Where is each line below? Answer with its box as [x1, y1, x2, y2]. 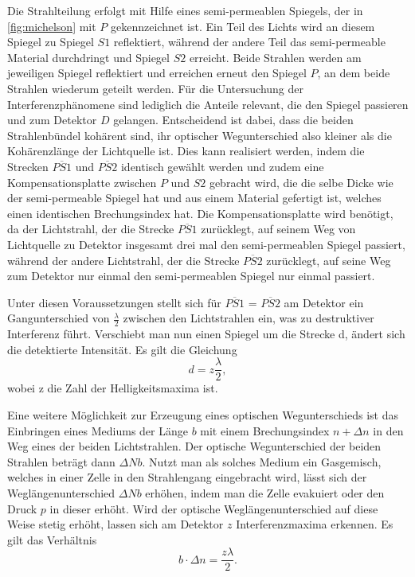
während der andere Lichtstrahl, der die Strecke [7, 251, 240, 268]
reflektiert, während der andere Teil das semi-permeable [113, 33, 386, 50]
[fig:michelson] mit [7, 18, 96, 34]
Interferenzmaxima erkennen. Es [236, 516, 393, 532]
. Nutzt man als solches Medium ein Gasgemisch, [142, 453, 382, 470]
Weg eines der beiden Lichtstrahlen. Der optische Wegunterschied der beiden [7, 438, 382, 454]
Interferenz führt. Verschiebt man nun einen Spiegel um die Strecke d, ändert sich [7, 326, 405, 342]
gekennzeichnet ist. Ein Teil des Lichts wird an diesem [111, 18, 375, 34]
